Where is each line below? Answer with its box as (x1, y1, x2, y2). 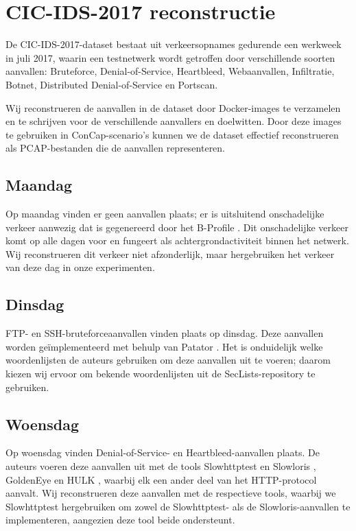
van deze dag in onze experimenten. (5, 260, 155, 274)
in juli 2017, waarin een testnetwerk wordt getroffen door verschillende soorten (5, 50, 335, 64)
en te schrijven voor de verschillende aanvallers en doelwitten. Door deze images (5, 114, 342, 128)
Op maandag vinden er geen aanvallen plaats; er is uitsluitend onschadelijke (5, 206, 324, 221)
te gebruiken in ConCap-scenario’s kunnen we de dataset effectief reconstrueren (5, 127, 339, 141)
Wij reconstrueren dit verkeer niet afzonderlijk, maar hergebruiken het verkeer (5, 246, 335, 261)
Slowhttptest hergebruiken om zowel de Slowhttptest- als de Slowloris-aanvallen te (5, 499, 351, 513)
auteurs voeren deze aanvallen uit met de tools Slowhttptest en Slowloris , (5, 459, 316, 473)
